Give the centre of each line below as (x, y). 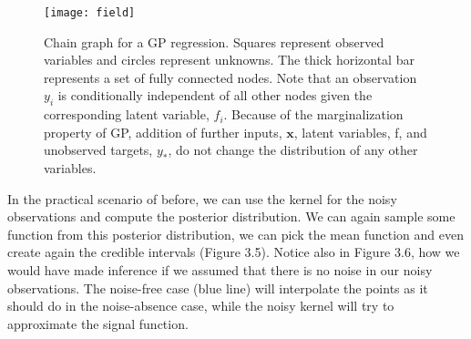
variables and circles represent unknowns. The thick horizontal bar (229, 60)
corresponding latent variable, (127, 114)
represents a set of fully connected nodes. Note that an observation (230, 77)
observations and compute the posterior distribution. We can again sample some (231, 216)
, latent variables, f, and (360, 132)
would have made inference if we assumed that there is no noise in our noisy (220, 269)
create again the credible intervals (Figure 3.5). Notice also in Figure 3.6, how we (234, 252)
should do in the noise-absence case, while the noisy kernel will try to (201, 306)
